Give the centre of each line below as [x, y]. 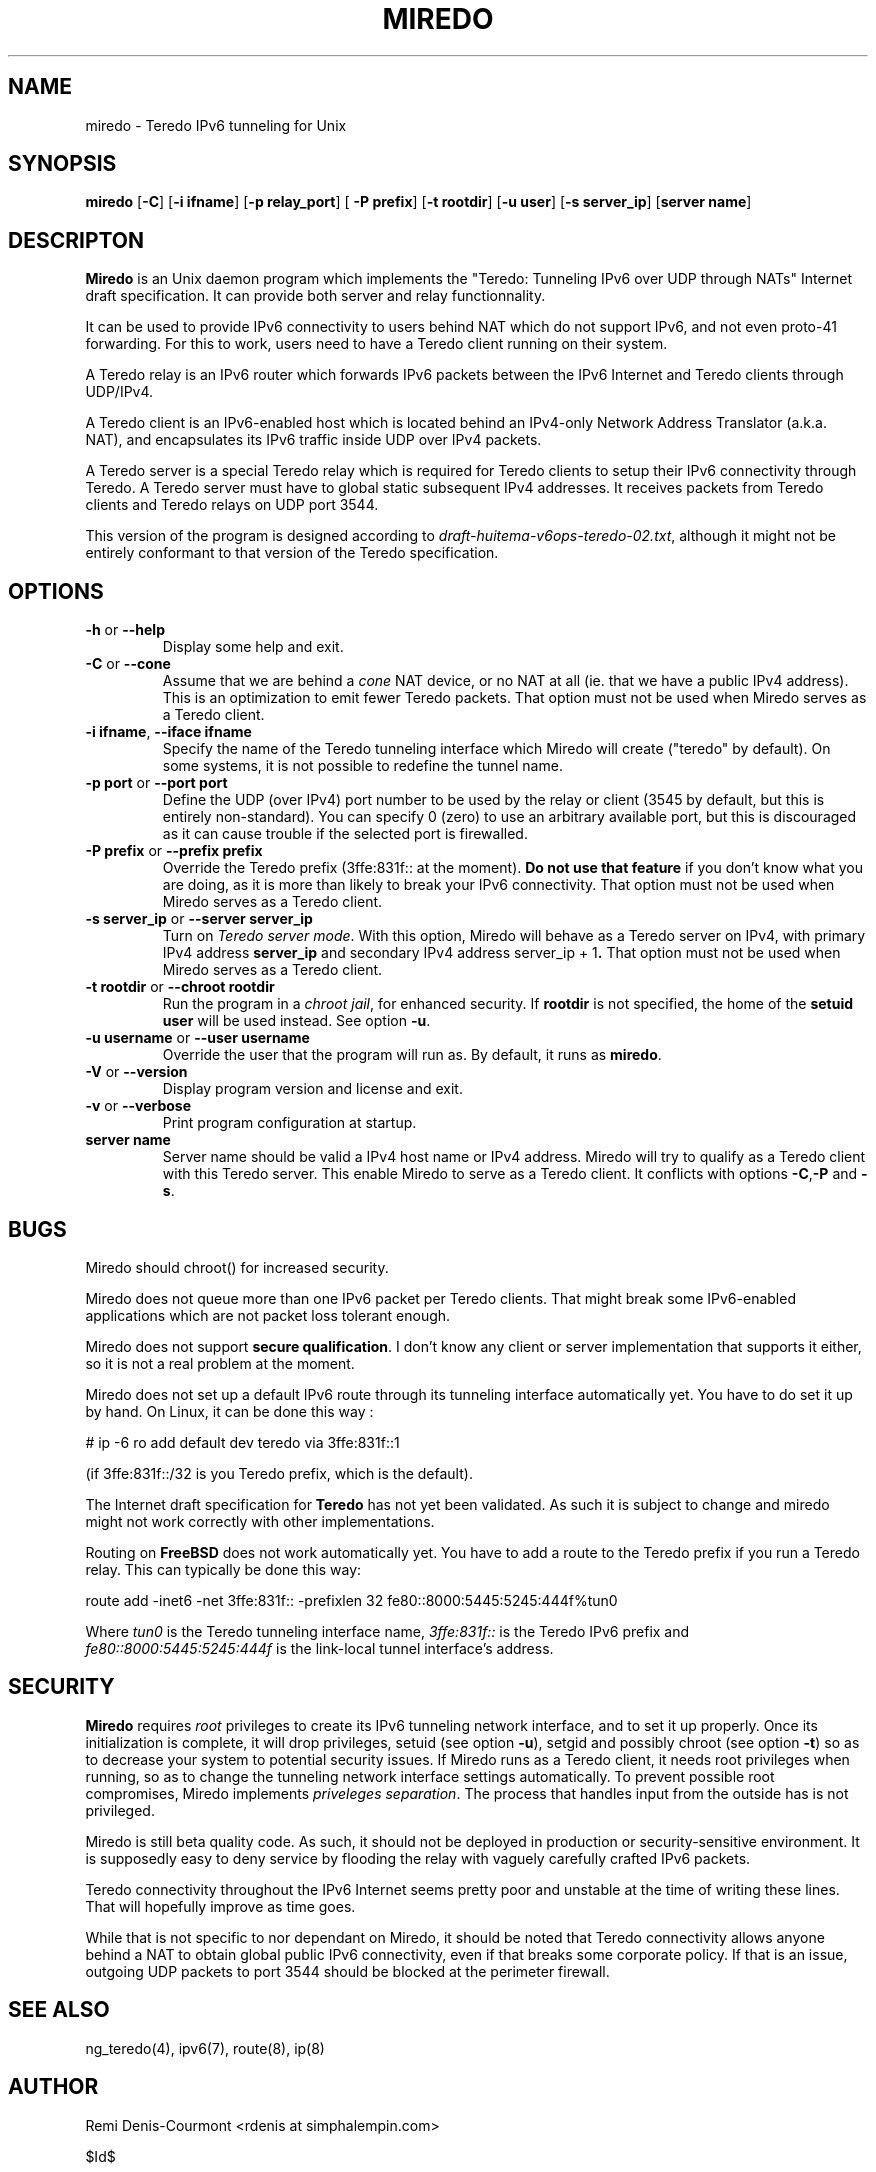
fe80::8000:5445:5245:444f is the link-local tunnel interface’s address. [319, 1648]
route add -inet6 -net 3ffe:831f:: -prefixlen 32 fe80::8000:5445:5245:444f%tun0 [351, 1600]
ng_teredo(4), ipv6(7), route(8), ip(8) [205, 2048]
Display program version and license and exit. [312, 1089]
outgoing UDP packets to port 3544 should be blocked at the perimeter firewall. [347, 1971]
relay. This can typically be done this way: [223, 1569]
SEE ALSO [59, 2010]
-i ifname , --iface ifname [168, 732]
